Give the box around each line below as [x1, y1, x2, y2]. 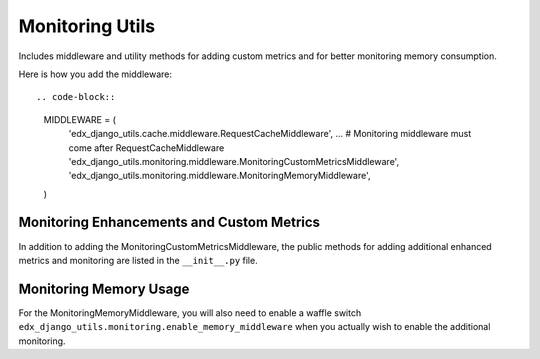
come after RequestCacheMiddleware [68, 141, 225, 154]
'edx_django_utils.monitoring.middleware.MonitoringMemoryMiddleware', [68, 170, 371, 182]
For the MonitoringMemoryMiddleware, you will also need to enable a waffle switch [18, 306, 362, 319]
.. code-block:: [36, 91, 116, 103]
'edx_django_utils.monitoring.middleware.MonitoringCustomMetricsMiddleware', [68, 155, 400, 167]
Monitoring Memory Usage [18, 280, 190, 297]
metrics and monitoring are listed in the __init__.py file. [18, 254, 259, 266]
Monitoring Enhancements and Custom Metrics [18, 214, 320, 231]
